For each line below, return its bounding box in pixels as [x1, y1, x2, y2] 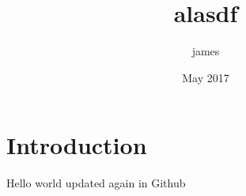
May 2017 [182, 69, 229, 85]
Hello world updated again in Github [6, 175, 186, 191]
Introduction [6, 129, 147, 161]
